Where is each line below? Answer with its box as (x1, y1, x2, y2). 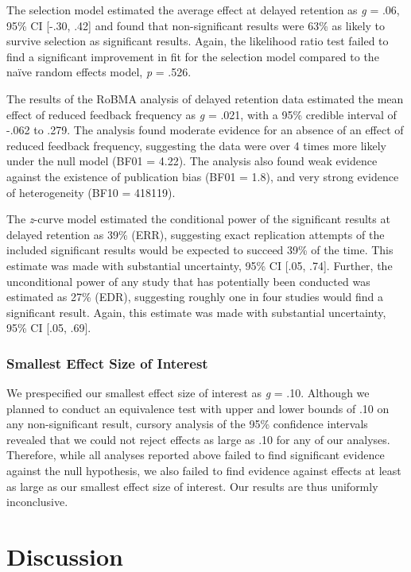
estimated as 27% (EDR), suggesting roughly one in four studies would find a (6, 288, 384, 305)
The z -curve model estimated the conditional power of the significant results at (6, 211, 390, 227)
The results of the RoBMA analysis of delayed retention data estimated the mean (6, 90, 404, 106)
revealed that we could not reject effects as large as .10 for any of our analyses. (6, 431, 390, 447)
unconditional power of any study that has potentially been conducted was (6, 272, 370, 289)
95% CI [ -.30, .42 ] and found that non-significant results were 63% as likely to (6, 17, 386, 33)
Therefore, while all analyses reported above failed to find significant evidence (6, 446, 385, 463)
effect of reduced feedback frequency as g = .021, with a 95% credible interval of (6, 106, 397, 122)
